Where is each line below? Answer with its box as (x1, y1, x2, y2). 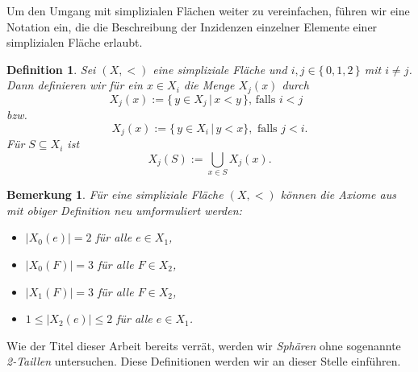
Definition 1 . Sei (6, 60, 96, 77)
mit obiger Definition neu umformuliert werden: (6, 201, 242, 218)
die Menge (183, 76, 235, 93)
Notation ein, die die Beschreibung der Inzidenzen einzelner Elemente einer (6, 18, 378, 35)
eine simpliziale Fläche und (153, 60, 287, 77)
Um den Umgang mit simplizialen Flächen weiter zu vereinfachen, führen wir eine (6, 2, 410, 19)
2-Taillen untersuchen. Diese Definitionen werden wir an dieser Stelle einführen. (6, 353, 401, 370)
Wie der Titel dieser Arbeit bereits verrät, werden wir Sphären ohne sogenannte (6, 337, 401, 353)
